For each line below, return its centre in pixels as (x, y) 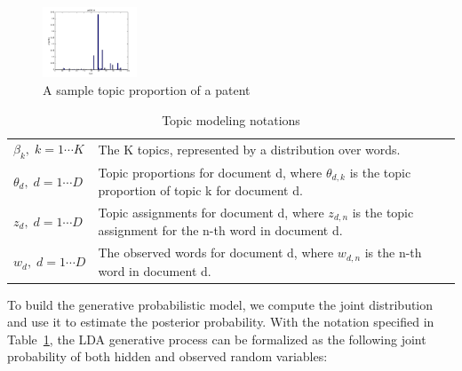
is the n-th (393, 253)
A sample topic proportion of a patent (147, 90)
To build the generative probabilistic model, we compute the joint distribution (220, 304)
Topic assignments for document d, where (211, 212)
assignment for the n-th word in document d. (220, 230)
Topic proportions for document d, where (210, 172)
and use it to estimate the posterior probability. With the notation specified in (221, 322)
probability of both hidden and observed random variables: (167, 356)
